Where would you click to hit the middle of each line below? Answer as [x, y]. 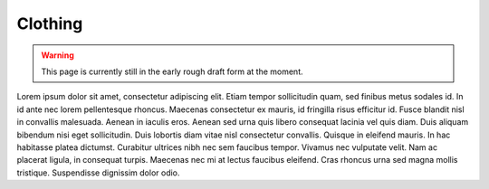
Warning [58, 55]
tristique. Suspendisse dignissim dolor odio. [98, 173]
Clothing [50, 24]
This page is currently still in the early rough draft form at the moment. [172, 71]
